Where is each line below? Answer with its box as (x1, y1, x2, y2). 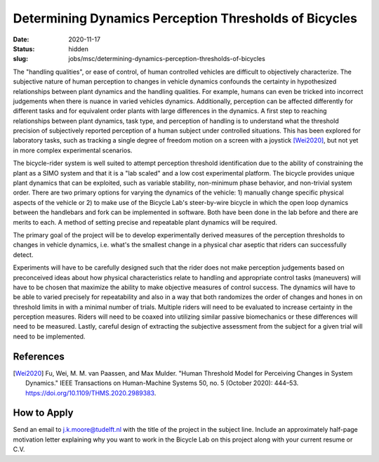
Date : (13, 35, 29, 44)
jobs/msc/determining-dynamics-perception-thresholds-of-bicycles (68, 55, 266, 63)
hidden (68, 44, 89, 53)
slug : (13, 55, 28, 63)
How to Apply (13, 407, 74, 419)
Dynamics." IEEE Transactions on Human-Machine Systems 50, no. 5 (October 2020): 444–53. (25, 379, 299, 388)
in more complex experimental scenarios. (13, 146, 133, 154)
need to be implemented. (13, 332, 86, 341)
